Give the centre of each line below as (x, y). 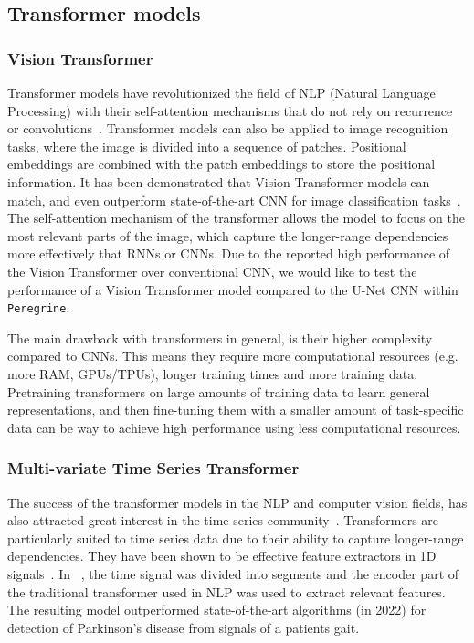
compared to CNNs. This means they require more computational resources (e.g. (233, 356)
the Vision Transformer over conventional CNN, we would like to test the (212, 271)
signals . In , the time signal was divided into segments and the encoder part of (233, 573)
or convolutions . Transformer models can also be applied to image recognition (228, 128)
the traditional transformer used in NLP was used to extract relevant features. (226, 591)
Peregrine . (39, 307)
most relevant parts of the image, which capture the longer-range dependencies (228, 235)
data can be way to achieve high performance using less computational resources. (234, 427)
